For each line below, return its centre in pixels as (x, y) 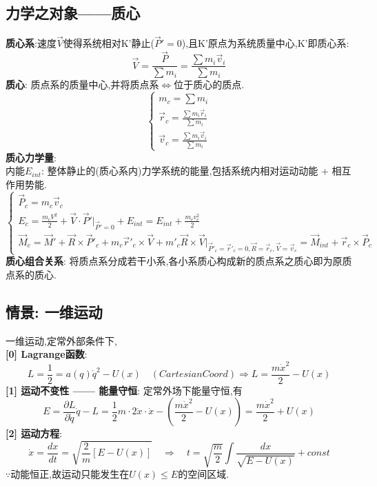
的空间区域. (204, 474)
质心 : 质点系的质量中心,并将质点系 (82, 84)
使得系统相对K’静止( (109, 43)
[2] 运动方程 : (34, 433)
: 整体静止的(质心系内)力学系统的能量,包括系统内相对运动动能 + (185, 171)
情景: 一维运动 (54, 311)
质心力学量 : (31, 157)
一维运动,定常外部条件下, (61, 340)
